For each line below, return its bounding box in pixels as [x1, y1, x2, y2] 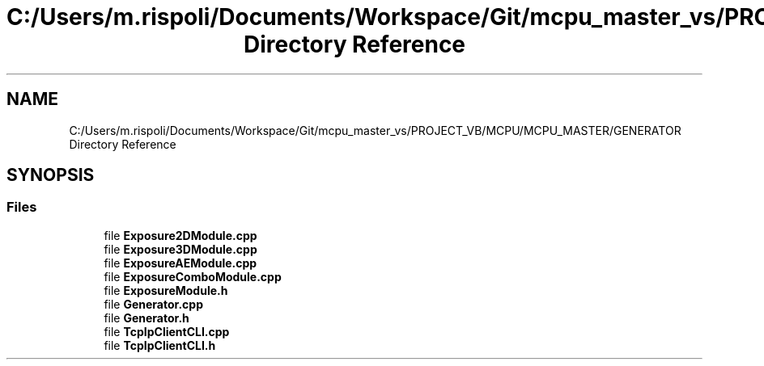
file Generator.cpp [104, 297, 203, 311]
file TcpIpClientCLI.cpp [104, 324, 230, 339]
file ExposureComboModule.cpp [104, 269, 282, 284]
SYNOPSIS [6, 165, 95, 186]
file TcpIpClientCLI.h [104, 338, 216, 352]
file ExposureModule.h [104, 283, 228, 297]
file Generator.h [104, 310, 189, 325]
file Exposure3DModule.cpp [104, 242, 257, 256]
